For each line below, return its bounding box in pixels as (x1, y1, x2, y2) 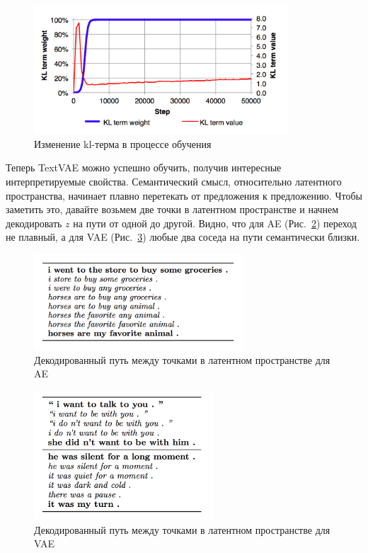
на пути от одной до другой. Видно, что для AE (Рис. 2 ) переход (73, 215, 357, 230)
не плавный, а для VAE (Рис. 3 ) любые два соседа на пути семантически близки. (6, 229, 360, 244)
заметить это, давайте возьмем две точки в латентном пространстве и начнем (6, 202, 339, 217)
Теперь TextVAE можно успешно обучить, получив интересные (6, 160, 282, 175)
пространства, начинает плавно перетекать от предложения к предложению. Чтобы (6, 188, 362, 203)
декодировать (6, 215, 62, 230)
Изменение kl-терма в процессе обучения (34, 136, 212, 151)
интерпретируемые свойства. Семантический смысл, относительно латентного (6, 174, 342, 189)
